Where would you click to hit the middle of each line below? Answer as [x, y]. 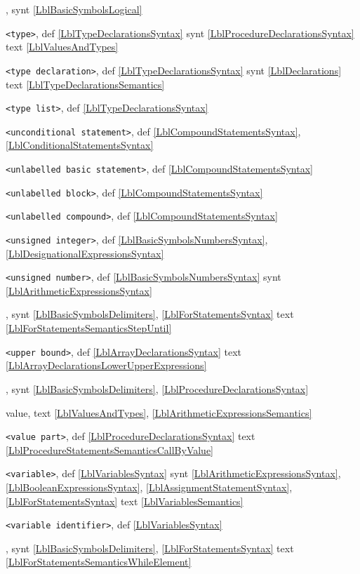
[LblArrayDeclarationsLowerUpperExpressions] [106, 365]
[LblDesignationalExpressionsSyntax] [85, 253]
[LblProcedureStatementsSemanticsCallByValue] [110, 449]
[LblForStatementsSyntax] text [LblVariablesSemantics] [125, 501]
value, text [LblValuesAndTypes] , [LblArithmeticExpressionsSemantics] [159, 412]
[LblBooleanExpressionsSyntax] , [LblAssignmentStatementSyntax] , [149, 487]
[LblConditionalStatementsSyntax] [80, 145]
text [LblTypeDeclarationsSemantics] [85, 84]
